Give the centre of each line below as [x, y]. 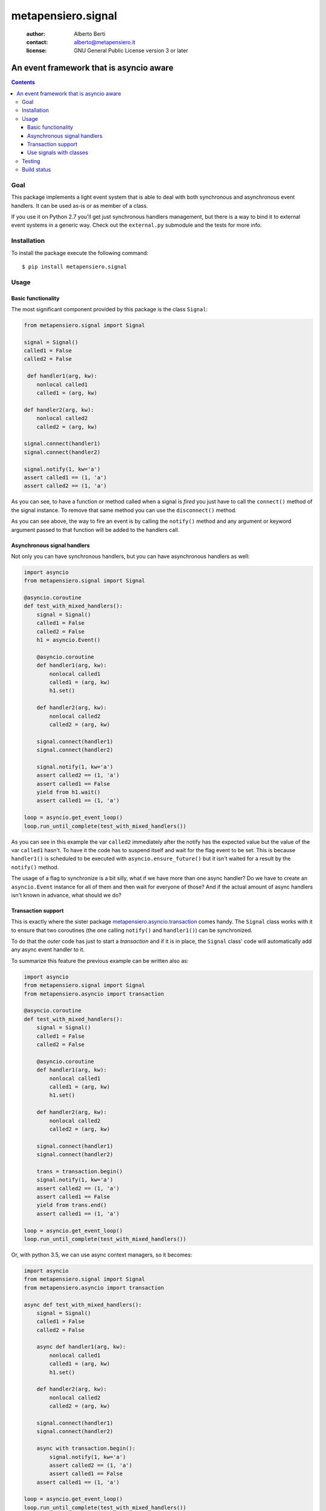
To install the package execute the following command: [80, 253]
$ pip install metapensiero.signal [75, 267]
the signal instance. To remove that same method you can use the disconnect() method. [124, 510]
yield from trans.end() [72, 1205]
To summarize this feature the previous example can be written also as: [100, 960]
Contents [23, 82]
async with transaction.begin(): [86, 1448]
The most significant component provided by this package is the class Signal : [110, 309]
